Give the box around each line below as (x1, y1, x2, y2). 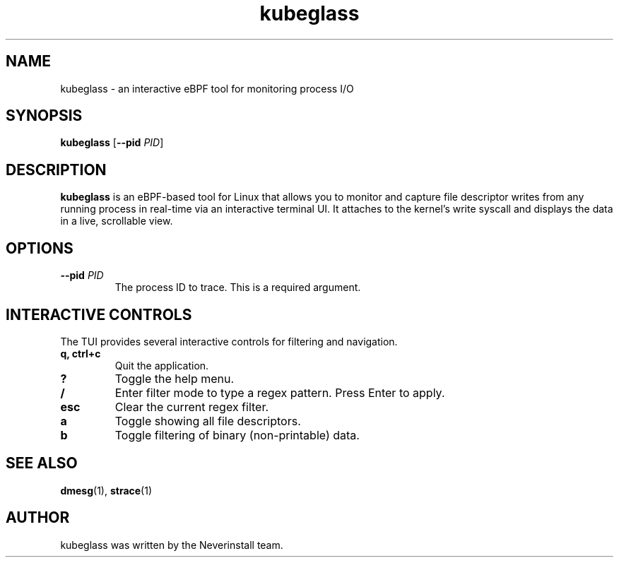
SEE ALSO (6, 454, 78, 473)
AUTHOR (6, 509, 70, 527)
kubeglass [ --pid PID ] (60, 136, 164, 149)
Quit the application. (114, 359, 209, 372)
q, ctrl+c (60, 347, 101, 360)
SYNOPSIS (6, 107, 83, 125)
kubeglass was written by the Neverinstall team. (60, 538, 283, 551)
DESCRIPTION (6, 160, 107, 179)
